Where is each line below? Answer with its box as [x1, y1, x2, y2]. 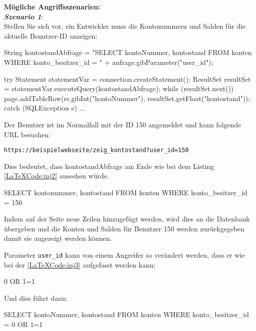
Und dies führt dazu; [4, 292, 67, 303]
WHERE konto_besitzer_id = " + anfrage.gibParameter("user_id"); [4, 56, 213, 67]
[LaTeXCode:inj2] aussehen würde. [4, 170, 109, 181]
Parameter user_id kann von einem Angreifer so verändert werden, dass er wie [4, 249, 245, 260]
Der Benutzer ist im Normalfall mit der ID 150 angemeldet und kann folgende [4, 119, 241, 129]
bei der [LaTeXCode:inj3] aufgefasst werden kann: [4, 259, 156, 270]
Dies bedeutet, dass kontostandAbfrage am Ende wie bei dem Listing [4, 161, 214, 171]
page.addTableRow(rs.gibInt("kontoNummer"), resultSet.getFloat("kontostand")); [4, 93, 251, 103]
